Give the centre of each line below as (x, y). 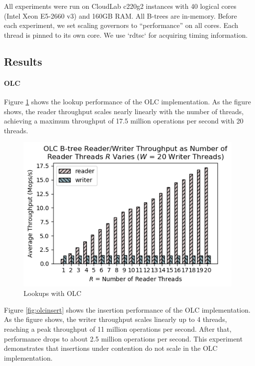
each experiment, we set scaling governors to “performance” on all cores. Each (121, 25)
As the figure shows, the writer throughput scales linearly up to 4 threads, (115, 319)
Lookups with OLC (52, 293)
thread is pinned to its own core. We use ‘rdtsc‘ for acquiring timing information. (126, 35)
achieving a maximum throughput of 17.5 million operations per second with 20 (124, 121)
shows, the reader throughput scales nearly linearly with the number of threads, (124, 111)
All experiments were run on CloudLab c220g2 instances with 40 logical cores (120, 6)
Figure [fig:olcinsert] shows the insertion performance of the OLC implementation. (127, 309)
